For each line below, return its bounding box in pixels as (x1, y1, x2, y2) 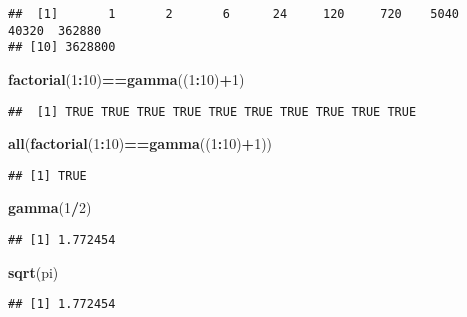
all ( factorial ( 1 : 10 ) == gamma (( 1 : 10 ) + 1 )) (8, 133, 273, 154)
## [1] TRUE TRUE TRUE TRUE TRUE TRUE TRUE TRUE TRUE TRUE (8, 104, 417, 119)
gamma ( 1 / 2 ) (8, 197, 92, 218)
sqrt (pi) (8, 261, 59, 282)
